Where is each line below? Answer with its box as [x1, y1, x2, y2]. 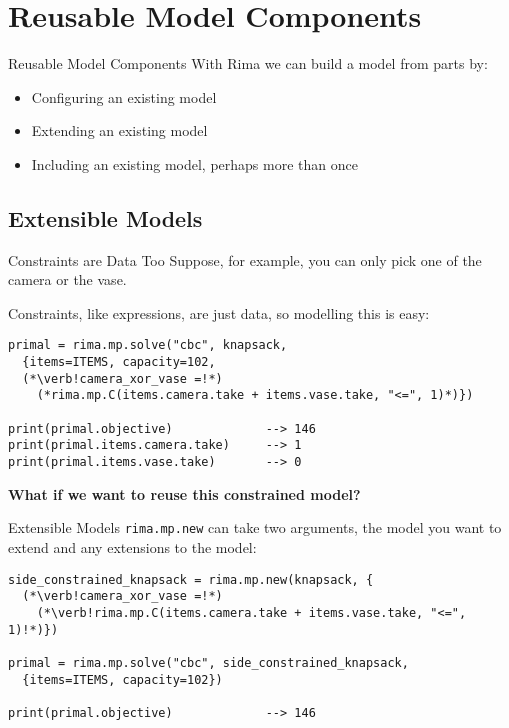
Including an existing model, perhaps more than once [31, 153, 358, 174]
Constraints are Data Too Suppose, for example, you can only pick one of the [8, 249, 482, 270]
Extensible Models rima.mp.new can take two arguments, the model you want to [8, 517, 502, 538]
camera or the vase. [8, 269, 127, 290]
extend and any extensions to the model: [8, 536, 257, 557]
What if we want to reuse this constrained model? [8, 483, 361, 504]
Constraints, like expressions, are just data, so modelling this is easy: [8, 302, 430, 323]
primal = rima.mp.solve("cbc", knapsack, [8, 338, 288, 353]
